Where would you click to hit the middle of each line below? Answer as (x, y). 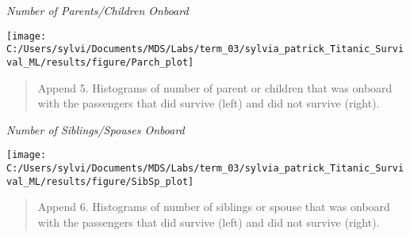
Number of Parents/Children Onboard (98, 10)
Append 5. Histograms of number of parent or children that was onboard (215, 87)
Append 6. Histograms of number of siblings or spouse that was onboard (214, 207)
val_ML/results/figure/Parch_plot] (100, 62)
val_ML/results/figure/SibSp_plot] (100, 181)
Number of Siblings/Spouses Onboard (96, 129)
